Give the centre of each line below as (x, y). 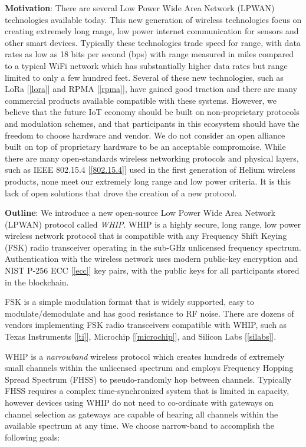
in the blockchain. (37, 282)
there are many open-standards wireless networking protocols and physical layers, (152, 158)
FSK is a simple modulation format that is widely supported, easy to (130, 302)
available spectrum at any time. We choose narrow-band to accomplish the (139, 425)
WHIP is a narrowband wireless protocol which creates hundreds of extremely (145, 356)
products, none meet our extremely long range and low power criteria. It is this (148, 181)
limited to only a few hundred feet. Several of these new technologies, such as (144, 77)
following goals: (32, 437)
